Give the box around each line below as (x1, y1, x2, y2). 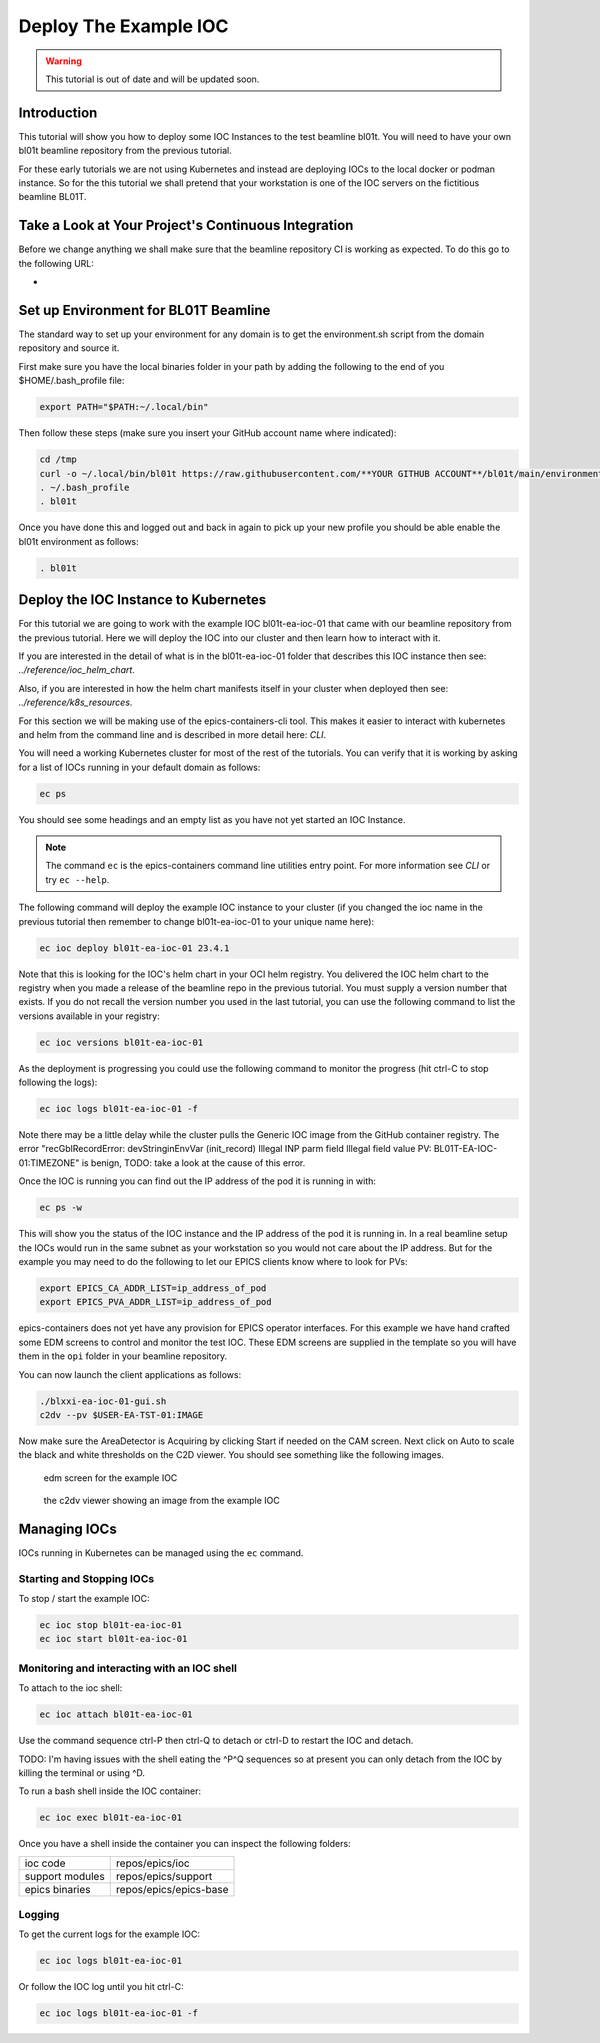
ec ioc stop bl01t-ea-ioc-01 (39, 1620, 183, 1631)
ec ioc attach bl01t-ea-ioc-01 (39, 1709, 194, 1720)
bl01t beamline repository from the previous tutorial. (18, 145, 232, 157)
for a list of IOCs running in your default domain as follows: (18, 761, 261, 773)
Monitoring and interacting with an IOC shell (18, 1661, 237, 1675)
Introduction (18, 104, 98, 121)
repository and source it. (18, 342, 120, 354)
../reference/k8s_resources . (18, 696, 133, 709)
